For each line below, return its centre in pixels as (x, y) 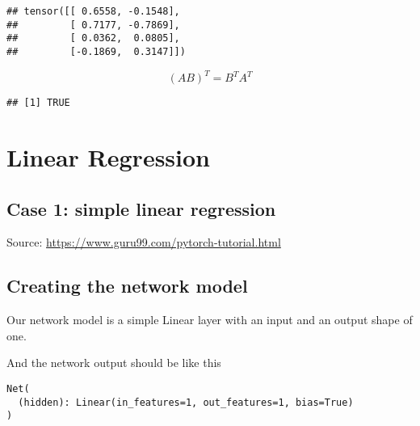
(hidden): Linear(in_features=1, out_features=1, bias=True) (186, 402)
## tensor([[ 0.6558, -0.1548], (93, 11)
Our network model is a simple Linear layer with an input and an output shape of (210, 320)
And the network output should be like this (114, 363)
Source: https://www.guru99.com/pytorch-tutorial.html (144, 242)
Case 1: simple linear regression (141, 208)
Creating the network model (127, 286)
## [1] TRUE (38, 103)
